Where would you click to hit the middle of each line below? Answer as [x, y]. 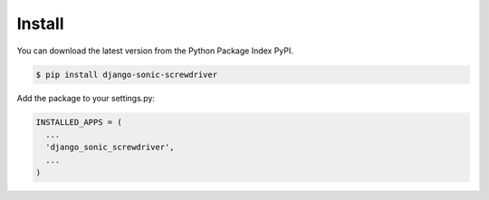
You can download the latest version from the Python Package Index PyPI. [155, 51]
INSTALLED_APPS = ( [79, 122]
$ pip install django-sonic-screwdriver [126, 74]
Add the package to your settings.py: [86, 98]
